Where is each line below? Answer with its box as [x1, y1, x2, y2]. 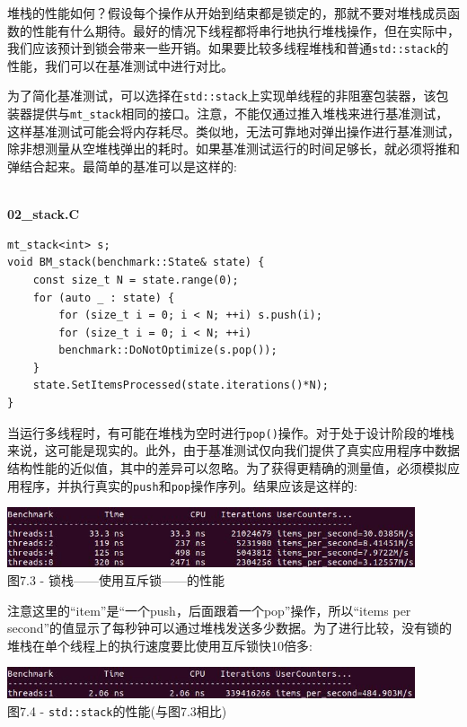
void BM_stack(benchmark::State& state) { [7, 256, 265, 269]
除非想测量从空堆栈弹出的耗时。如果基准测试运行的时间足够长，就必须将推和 [7, 139, 460, 158]
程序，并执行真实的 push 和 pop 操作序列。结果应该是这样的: [19, 476, 358, 495]
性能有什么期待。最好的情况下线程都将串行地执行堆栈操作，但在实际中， [31, 21, 460, 39]
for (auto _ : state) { [32, 291, 175, 304]
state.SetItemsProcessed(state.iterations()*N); [32, 379, 329, 392]
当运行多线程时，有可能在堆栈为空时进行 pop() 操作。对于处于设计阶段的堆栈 [7, 423, 454, 442]
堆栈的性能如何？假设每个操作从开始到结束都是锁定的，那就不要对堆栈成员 [7, 4, 447, 22]
